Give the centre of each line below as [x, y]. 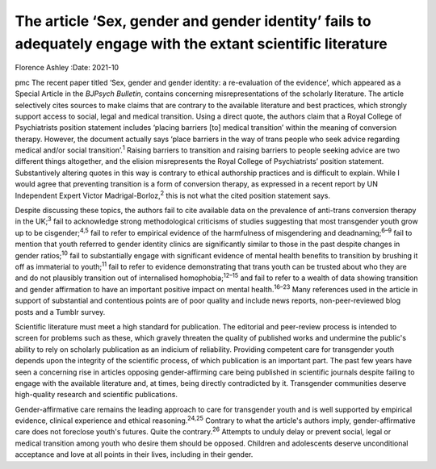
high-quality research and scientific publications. [96, 395]
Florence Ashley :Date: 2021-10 [67, 68]
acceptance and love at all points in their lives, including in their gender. [134, 454]
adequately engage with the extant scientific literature [201, 44]
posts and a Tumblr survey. [60, 312]
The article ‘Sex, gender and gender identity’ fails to [193, 21]
